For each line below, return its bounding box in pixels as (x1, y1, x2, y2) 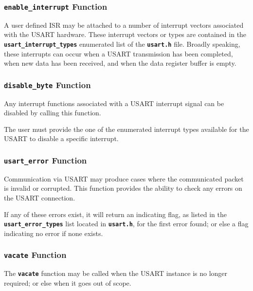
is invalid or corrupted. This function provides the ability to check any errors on (4, 183, 242, 193)
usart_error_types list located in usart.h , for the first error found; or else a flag (4, 218, 249, 229)
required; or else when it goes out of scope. (4, 277, 131, 288)
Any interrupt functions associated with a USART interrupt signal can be (4, 98, 224, 108)
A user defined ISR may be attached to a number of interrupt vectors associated (4, 19, 244, 30)
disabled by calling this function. (4, 108, 101, 118)
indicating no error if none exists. (4, 228, 103, 238)
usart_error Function (4, 154, 87, 166)
